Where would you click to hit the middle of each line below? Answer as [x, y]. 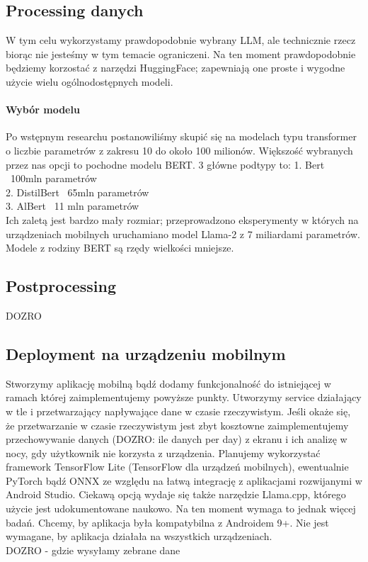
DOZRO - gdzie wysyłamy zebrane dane [93, 550]
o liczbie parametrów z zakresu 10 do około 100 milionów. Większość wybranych [179, 150]
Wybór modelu [43, 109]
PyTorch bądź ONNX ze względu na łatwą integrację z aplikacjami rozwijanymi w [184, 480]
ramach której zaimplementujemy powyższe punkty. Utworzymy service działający [184, 397]
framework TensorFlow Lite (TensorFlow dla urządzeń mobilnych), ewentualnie [177, 467]
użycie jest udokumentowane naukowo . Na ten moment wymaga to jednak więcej [181, 508]
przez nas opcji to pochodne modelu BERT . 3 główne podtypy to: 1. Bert [165, 164]
